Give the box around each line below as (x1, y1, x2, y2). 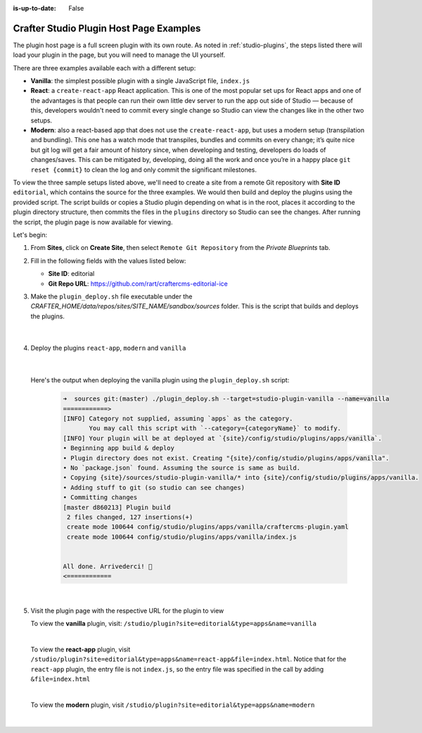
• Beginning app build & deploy (63, 444, 175, 452)
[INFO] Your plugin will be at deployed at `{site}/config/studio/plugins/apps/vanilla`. (63, 434, 383, 442)
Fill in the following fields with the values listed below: (30, 256, 186, 265)
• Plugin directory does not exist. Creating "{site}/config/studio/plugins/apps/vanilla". (63, 454, 390, 462)
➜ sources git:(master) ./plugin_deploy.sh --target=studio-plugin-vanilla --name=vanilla (63, 395, 390, 403)
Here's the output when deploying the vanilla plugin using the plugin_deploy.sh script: (30, 376, 290, 384)
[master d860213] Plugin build (63, 503, 172, 511)
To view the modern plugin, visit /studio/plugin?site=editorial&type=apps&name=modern (30, 701, 315, 709)
